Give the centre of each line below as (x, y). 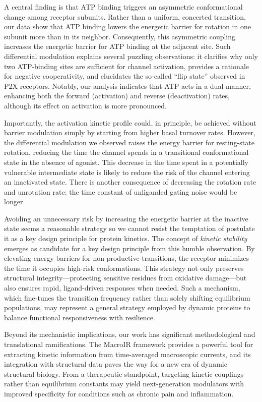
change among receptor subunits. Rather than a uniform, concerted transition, (125, 16)
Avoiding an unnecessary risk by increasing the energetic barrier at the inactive (126, 218)
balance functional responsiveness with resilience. (80, 317)
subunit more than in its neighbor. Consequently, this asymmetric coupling (120, 36)
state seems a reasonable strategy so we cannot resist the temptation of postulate (129, 228)
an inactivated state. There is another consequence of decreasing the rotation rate (130, 182)
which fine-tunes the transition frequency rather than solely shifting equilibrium (127, 297)
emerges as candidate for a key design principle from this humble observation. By (129, 248)
